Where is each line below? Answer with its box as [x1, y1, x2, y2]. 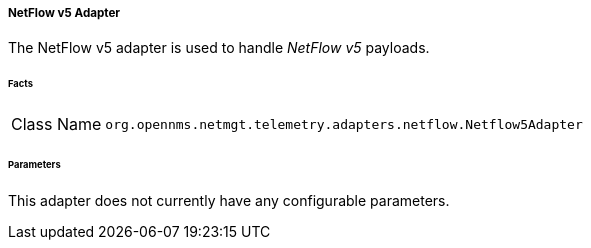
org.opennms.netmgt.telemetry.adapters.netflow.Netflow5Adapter [105, 116, 583, 132]
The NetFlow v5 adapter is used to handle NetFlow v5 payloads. [8, 39, 430, 57]
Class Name [11, 114, 102, 135]
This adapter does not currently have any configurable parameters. [8, 191, 450, 209]
